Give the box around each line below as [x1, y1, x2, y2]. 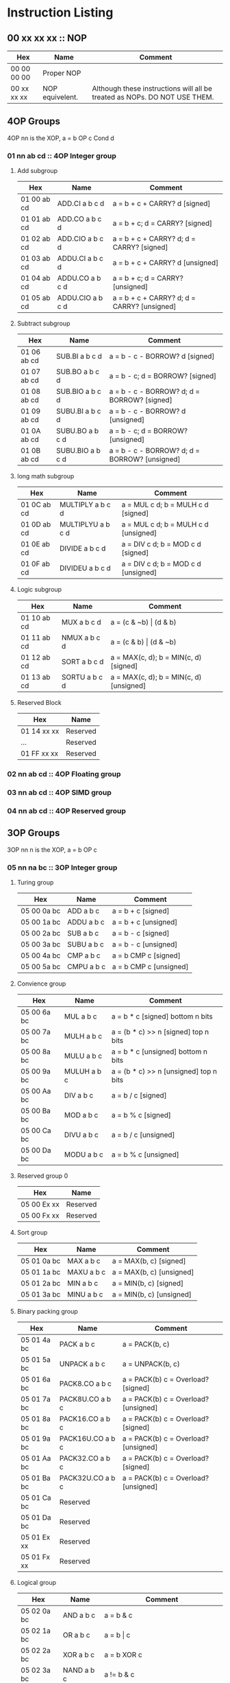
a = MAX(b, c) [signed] [112, 1256, 186, 1266]
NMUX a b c [61, 633, 101, 642]
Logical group [16, 1578, 57, 1586]
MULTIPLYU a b [59, 520, 111, 529]
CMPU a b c [67, 962, 106, 971]
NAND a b [62, 1665, 95, 1675]
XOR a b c [62, 1649, 94, 1659]
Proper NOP [42, 69, 81, 78]
